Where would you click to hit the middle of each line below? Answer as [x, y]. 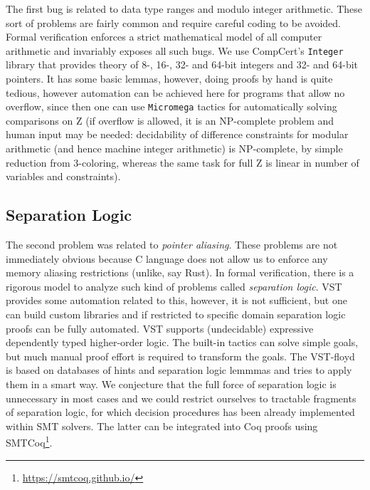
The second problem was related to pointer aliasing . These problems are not [172, 245]
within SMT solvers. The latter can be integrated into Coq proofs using [162, 426]
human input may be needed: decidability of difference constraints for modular [177, 134]
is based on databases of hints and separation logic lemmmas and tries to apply [179, 370]
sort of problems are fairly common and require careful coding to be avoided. [174, 22]
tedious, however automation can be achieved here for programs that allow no [175, 92]
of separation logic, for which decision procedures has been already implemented [180, 412]
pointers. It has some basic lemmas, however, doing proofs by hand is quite [169, 79]
